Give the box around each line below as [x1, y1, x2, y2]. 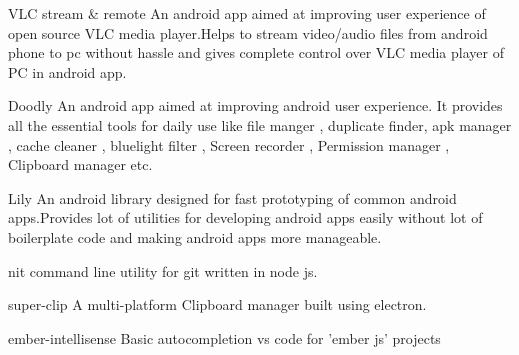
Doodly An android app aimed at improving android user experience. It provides [8, 95, 503, 116]
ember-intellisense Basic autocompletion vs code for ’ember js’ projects [8, 327, 441, 348]
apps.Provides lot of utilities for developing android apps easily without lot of [8, 207, 483, 228]
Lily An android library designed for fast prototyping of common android [8, 187, 457, 208]
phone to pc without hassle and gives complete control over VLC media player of [8, 42, 504, 63]
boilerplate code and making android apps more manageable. [8, 226, 382, 247]
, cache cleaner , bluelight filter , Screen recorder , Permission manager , [8, 134, 450, 155]
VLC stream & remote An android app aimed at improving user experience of [8, 3, 486, 23]
